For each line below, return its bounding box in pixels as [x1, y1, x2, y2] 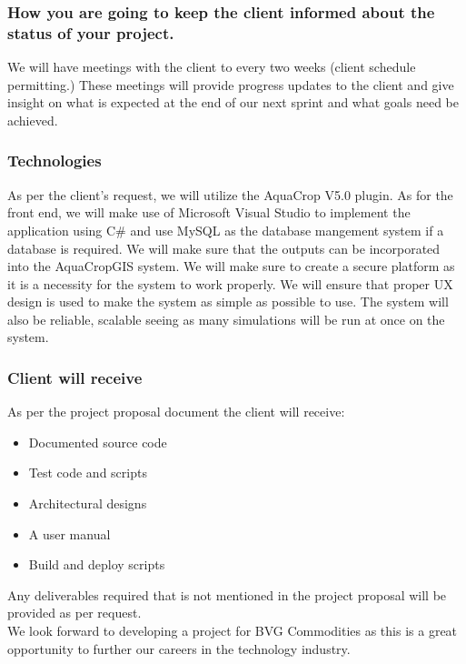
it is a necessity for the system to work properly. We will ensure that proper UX [7, 274, 453, 293]
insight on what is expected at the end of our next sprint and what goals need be [7, 93, 459, 112]
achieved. [7, 110, 58, 129]
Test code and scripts [28, 463, 147, 482]
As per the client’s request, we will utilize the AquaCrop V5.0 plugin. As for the [7, 185, 453, 204]
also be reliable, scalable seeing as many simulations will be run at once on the [7, 309, 445, 328]
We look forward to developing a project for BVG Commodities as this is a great [7, 621, 458, 640]
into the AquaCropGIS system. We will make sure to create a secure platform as [7, 257, 455, 276]
